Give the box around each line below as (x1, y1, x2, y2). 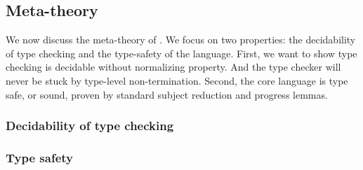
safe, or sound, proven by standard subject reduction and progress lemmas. (6, 87, 328, 101)
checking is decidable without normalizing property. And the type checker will (6, 59, 341, 74)
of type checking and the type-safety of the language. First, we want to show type (6, 45, 357, 60)
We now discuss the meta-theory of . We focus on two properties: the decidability (6, 32, 356, 47)
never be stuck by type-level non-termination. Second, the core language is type (6, 73, 348, 87)
